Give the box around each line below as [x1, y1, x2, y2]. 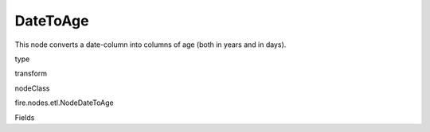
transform [14, 68, 48, 79]
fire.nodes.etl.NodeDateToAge [14, 98, 115, 107]
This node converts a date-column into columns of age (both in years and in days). [14, 40, 287, 49]
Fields [14, 112, 35, 122]
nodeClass [14, 83, 50, 93]
